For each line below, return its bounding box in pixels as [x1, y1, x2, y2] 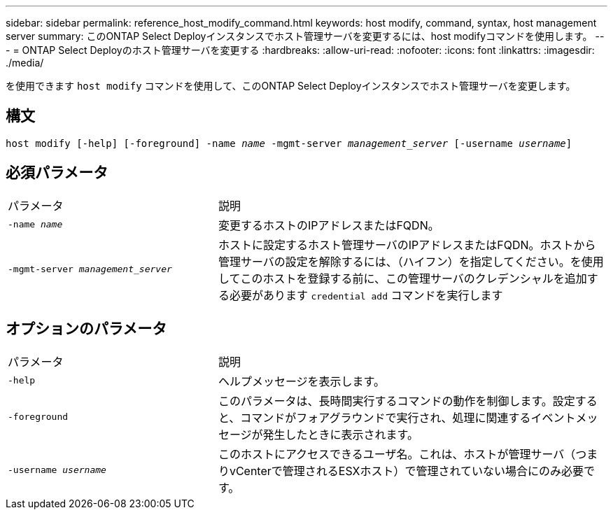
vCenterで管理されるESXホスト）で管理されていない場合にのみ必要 [229, 463, 584, 478]
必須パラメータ [6, 164, 108, 182]
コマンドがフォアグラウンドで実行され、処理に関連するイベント [240, 410, 576, 425]
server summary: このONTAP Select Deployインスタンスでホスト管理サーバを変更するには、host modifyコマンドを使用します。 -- [6, 30, 605, 42]
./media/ [6, 57, 44, 69]
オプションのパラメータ [6, 320, 167, 338]
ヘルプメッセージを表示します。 [218, 374, 385, 388]
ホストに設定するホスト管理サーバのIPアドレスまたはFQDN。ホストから [218, 237, 596, 252]
